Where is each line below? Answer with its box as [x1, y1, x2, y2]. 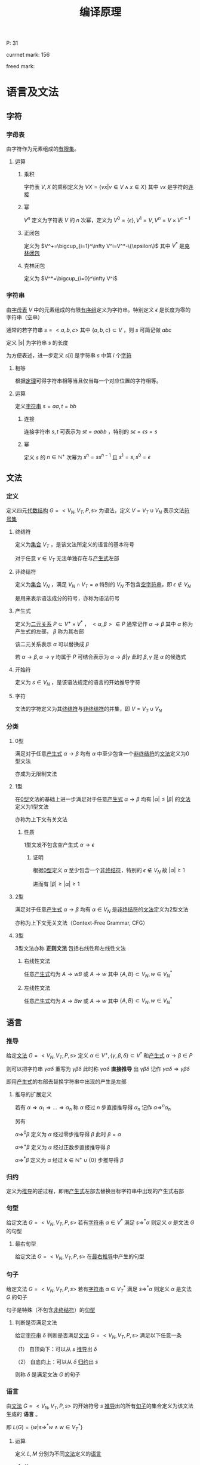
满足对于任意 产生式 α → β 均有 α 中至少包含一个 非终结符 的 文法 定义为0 [14, 750, 190, 757]
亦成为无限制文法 [14, 770, 57, 777]
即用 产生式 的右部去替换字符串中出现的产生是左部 [6, 1078, 127, 1085]
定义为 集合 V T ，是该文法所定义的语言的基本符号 [14, 540, 134, 549]
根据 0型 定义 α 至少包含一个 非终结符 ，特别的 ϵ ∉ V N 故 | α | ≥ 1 [32, 866, 185, 875]
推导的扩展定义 [14, 1091, 52, 1098]
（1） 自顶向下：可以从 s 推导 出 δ [14, 1345, 97, 1353]
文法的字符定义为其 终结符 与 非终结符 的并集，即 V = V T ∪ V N [14, 705, 162, 714]
